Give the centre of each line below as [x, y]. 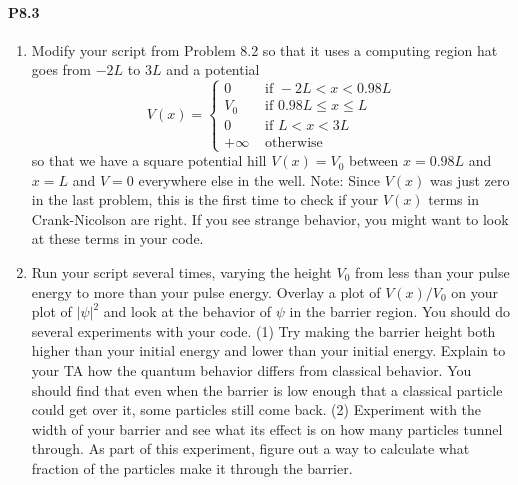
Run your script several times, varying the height [181, 272]
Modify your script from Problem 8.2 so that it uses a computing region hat [264, 49]
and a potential [213, 69]
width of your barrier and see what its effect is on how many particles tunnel [267, 428]
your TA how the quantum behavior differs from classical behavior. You [251, 370]
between [373, 160]
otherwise [294, 142]
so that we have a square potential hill [149, 160]
